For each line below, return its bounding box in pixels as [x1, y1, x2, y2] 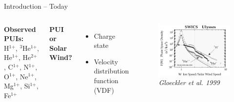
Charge [94, 30, 116, 41]
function [94, 75, 118, 85]
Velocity [94, 56, 118, 66]
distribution [94, 66, 129, 76]
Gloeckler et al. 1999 [158, 77, 220, 87]
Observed [4, 24, 36, 34]
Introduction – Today [4, 1, 68, 11]
